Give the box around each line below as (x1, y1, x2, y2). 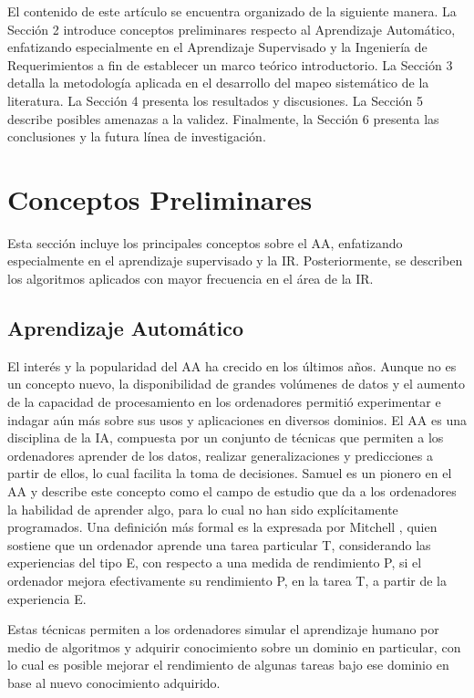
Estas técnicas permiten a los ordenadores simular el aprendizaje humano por (7, 620, 439, 639)
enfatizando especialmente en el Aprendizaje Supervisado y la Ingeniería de (7, 37, 428, 57)
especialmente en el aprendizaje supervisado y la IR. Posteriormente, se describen (7, 251, 463, 270)
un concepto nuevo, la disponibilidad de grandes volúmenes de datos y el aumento (7, 374, 466, 393)
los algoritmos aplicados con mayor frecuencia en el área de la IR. (7, 269, 374, 288)
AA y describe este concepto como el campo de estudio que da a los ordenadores (7, 482, 457, 501)
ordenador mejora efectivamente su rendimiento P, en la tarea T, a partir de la (7, 570, 447, 589)
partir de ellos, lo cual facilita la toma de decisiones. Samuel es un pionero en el (7, 464, 452, 483)
